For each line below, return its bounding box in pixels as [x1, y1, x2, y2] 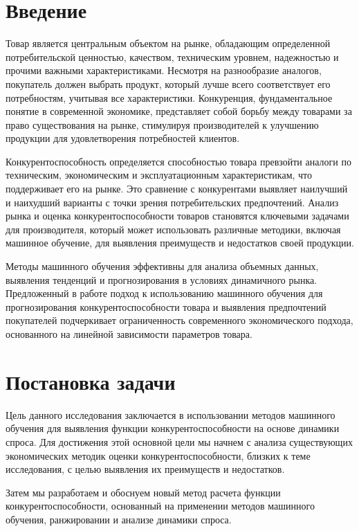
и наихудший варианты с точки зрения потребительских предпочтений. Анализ [6, 195, 339, 209]
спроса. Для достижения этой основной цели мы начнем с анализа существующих [6, 434, 353, 449]
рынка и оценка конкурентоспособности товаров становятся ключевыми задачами [6, 208, 349, 223]
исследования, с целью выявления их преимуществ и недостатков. [6, 462, 285, 476]
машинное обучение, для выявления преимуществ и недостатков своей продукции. [6, 235, 354, 250]
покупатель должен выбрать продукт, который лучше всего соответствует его [6, 76, 331, 91]
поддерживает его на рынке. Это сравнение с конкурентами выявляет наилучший [6, 181, 348, 196]
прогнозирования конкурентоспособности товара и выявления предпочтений [6, 299, 326, 314]
